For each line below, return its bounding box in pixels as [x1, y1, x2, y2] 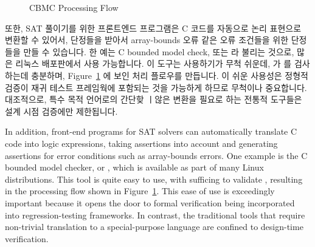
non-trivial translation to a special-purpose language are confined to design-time [5, 220, 303, 233]
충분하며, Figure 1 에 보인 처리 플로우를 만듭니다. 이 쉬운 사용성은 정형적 [31, 69, 308, 81]
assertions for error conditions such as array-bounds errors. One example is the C [5, 149, 308, 161]
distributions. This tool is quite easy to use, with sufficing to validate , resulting [5, 172, 303, 185]
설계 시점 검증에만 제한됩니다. [5, 104, 118, 117]
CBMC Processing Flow [29, 1, 119, 13]
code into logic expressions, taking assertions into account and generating [5, 137, 278, 149]
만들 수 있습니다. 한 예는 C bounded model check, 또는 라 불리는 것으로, [23, 45, 294, 58]
